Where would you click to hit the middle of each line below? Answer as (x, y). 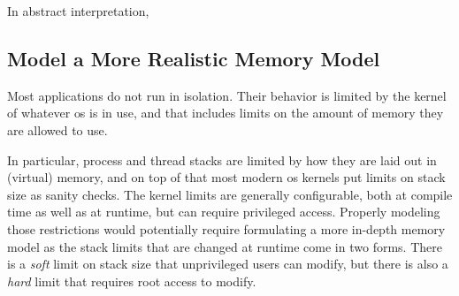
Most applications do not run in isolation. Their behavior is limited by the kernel (227, 95)
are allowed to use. (57, 129)
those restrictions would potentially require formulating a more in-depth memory (226, 228)
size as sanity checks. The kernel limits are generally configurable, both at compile (230, 194)
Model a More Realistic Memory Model (194, 58)
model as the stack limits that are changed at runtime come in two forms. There (225, 246)
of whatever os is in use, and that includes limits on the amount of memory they (226, 113)
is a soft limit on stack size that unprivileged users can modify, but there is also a (228, 264)
